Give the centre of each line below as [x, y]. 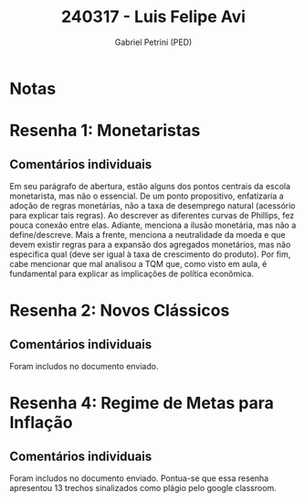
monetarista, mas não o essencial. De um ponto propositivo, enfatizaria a [147, 196]
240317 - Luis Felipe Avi [153, 17]
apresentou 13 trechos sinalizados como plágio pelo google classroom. [143, 487]
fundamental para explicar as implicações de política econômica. [131, 273]
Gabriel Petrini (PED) [153, 42]
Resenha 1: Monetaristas [105, 131]
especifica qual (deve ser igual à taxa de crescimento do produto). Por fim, [150, 254]
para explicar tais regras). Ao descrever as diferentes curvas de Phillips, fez [152, 215]
